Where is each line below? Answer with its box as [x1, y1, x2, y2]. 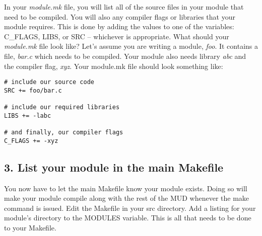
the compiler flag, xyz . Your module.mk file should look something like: [4, 60, 223, 71]
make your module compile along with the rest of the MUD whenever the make [4, 193, 249, 203]
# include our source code [4, 78, 94, 86]
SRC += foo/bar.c [4, 87, 62, 94]
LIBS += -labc [4, 112, 51, 119]
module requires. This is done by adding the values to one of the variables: [4, 21, 234, 32]
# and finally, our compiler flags [4, 129, 123, 136]
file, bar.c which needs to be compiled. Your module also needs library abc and [4, 50, 246, 61]
